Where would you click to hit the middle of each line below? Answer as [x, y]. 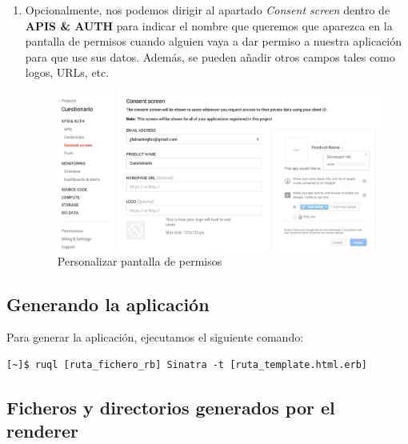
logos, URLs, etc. [67, 72]
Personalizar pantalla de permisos [140, 260]
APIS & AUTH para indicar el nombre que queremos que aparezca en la [209, 25]
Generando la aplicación [108, 304]
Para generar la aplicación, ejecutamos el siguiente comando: [155, 337]
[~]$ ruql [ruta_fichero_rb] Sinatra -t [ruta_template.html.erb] [187, 364]
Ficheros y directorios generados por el [171, 407]
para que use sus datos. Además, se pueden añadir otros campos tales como [210, 56]
